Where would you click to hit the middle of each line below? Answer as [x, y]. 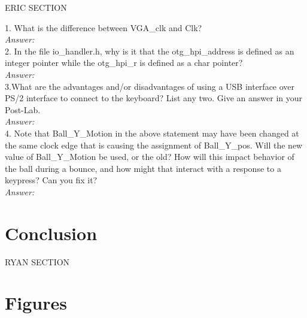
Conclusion [51, 233]
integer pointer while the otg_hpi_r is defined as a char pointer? [124, 63]
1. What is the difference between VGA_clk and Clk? [104, 27]
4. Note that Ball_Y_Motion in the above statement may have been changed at [152, 133]
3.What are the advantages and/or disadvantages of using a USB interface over [150, 86]
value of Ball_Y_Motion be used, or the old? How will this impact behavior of [150, 157]
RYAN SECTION [37, 261]
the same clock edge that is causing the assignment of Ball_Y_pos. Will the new [154, 145]
